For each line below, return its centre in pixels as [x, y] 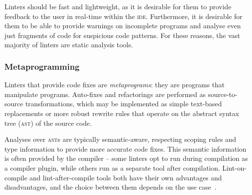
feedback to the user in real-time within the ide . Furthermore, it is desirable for [124, 16]
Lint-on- [234, 167]
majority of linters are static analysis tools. [69, 45]
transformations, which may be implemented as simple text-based [124, 104]
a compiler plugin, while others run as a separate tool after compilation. [112, 167]
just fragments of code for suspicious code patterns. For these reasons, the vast [122, 35]
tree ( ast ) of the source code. [48, 123]
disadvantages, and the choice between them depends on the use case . [111, 187]
